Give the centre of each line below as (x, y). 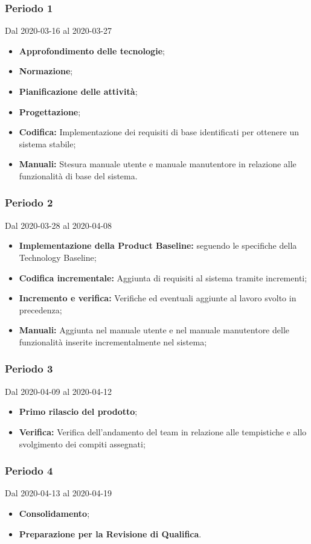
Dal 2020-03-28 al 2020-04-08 (59, 225)
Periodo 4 (29, 471)
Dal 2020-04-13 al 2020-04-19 (59, 493)
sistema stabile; (47, 143)
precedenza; (40, 309)
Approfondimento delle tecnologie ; (92, 50)
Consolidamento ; (54, 513)
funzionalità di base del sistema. (78, 175)
